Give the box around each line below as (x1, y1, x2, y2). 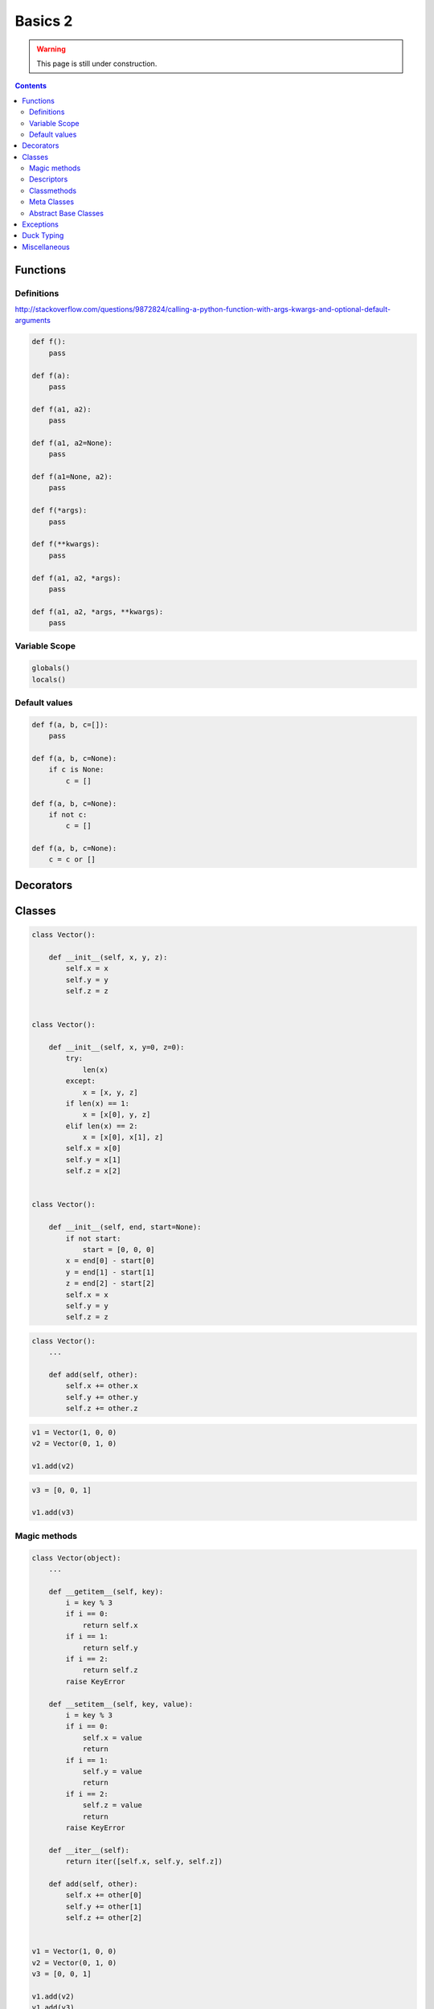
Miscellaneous (22, 242, 70, 252)
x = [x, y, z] (82, 1087, 138, 1097)
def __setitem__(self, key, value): (48, 1700, 193, 1708)
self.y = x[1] (65, 1155, 121, 1164)
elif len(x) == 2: (65, 1121, 138, 1131)
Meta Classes (29, 197, 75, 207)
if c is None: (48, 765, 104, 775)
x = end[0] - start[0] (65, 1256, 156, 1266)
